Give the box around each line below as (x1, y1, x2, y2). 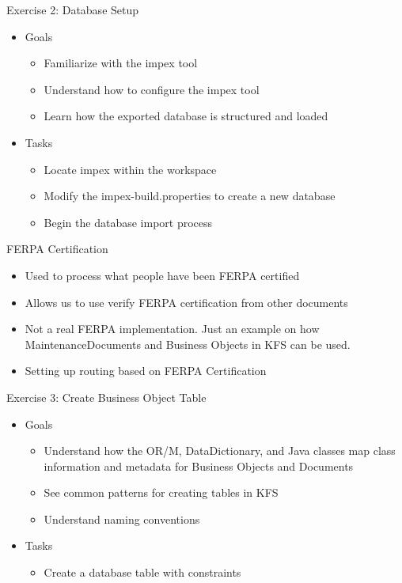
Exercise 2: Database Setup (6, 2, 139, 17)
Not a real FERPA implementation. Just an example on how (25, 320, 320, 337)
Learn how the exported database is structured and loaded (44, 108, 328, 124)
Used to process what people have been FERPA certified (25, 267, 300, 283)
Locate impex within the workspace (44, 161, 217, 177)
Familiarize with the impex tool (44, 55, 198, 71)
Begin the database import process (44, 214, 213, 230)
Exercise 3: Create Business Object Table (6, 388, 207, 405)
